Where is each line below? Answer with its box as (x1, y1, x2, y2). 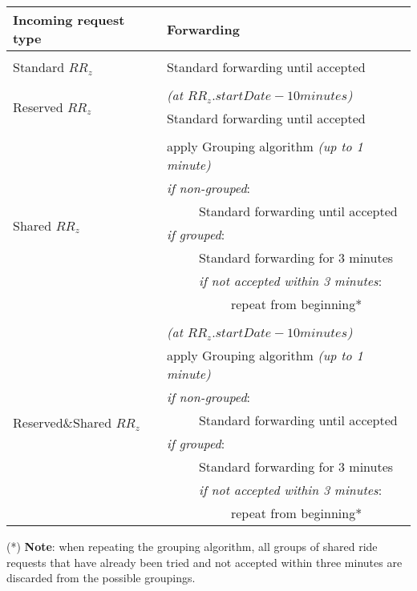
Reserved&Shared (13, 413, 112, 432)
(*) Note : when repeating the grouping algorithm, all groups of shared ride (6, 538, 378, 554)
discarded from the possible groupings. (6, 569, 196, 586)
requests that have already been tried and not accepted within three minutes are (6, 553, 403, 570)
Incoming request (13, 10, 125, 29)
